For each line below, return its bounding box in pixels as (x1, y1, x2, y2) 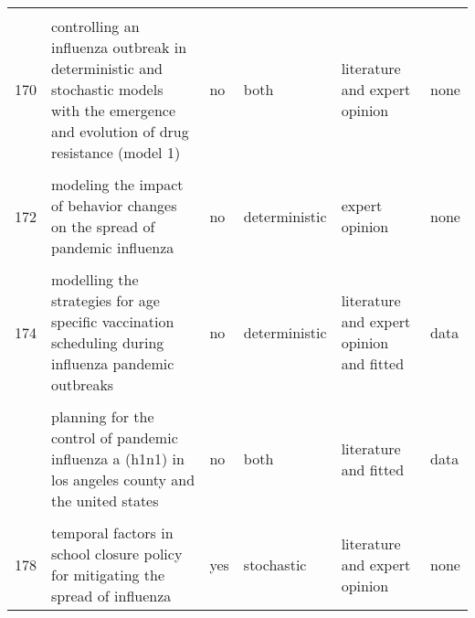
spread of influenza (51, 585, 172, 606)
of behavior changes (51, 195, 177, 216)
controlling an (51, 16, 140, 37)
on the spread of (51, 216, 155, 237)
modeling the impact (51, 174, 184, 195)
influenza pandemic (51, 353, 174, 374)
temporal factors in (51, 522, 174, 543)
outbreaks (51, 374, 114, 395)
